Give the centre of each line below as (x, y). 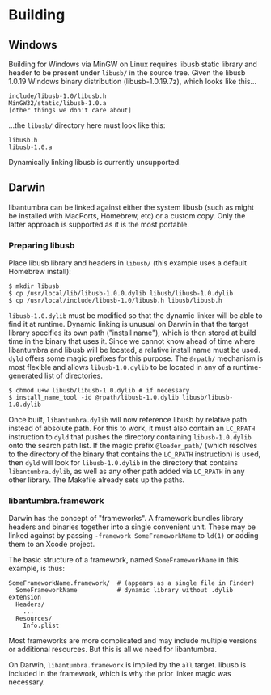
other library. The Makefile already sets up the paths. (97, 480)
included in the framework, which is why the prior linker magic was (120, 674)
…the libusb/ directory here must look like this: (87, 125)
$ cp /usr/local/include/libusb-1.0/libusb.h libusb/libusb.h (115, 301)
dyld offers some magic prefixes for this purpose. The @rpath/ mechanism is (136, 358)
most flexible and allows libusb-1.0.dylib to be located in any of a (120, 367)
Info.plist (41, 626)
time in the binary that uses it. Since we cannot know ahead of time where (132, 341)
